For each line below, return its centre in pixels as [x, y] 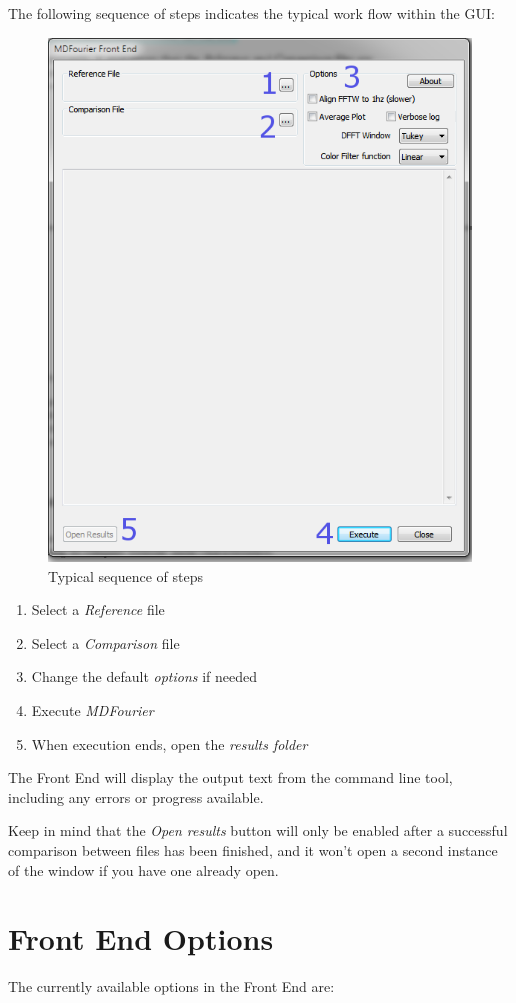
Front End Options [141, 938]
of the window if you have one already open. [143, 869]
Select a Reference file [98, 609]
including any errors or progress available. [136, 796]
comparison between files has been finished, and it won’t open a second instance [253, 849]
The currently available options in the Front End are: [171, 986]
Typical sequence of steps [125, 575]
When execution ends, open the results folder [169, 743]
